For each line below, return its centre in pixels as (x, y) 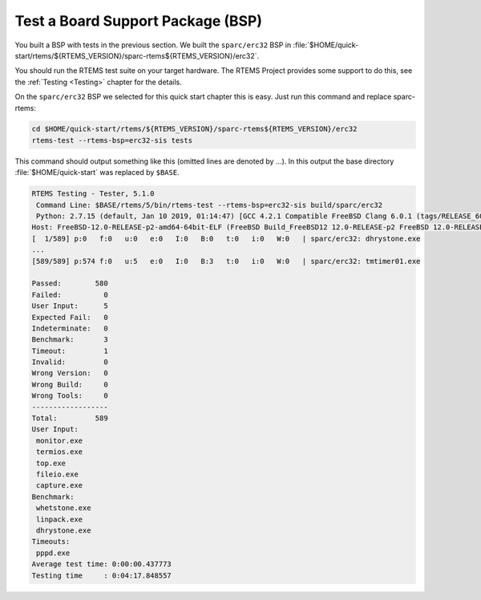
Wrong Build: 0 (70, 384)
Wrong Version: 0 (70, 373)
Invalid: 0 (70, 362)
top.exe (51, 463)
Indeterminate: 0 (70, 328)
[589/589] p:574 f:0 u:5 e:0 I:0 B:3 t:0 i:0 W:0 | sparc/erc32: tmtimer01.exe (226, 261)
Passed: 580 (70, 284)
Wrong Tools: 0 (70, 396)
